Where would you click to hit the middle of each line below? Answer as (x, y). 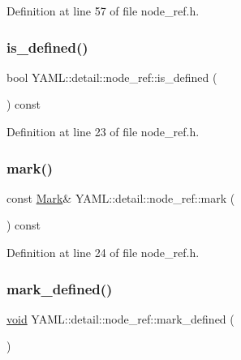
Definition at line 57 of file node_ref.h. (103, 11)
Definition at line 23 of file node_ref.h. (103, 131)
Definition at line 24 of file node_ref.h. (103, 252)
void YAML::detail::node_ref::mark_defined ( (120, 318)
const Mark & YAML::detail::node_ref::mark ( (121, 197)
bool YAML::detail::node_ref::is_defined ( (112, 77)
